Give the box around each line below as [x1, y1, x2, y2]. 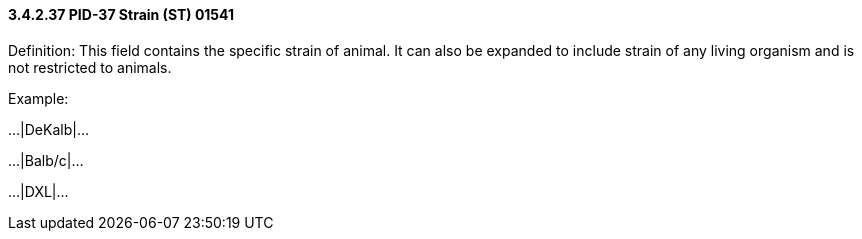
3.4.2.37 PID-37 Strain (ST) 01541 [8, 6, 235, 23]
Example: [8, 89, 69, 107]
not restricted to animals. [8, 58, 172, 76]
